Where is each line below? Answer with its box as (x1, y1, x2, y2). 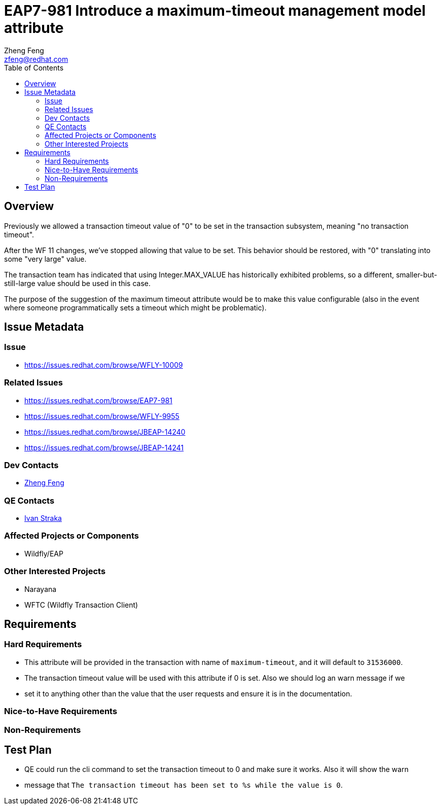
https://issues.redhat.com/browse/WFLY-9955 (24, 411, 179, 420)
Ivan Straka (24, 514, 62, 523)
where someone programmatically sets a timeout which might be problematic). (4, 303, 267, 312)
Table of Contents (4, 63, 64, 72)
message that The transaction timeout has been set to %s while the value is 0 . (24, 781, 343, 790)
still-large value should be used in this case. (4, 278, 151, 288)
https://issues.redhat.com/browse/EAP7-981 (24, 396, 173, 405)
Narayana (24, 584, 57, 593)
